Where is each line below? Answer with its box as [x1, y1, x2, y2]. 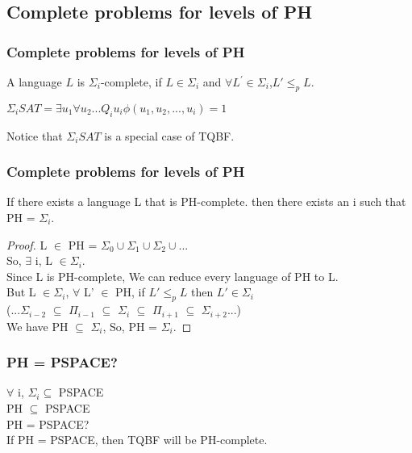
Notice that [6, 127, 63, 144]
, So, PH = [102, 317, 157, 334]
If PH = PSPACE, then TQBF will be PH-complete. [6, 431, 268, 448]
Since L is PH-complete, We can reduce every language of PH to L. [6, 267, 339, 284]
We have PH [6, 317, 69, 334]
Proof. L [6, 236, 48, 253]
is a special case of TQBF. [104, 127, 235, 144]
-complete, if [100, 73, 162, 90]
